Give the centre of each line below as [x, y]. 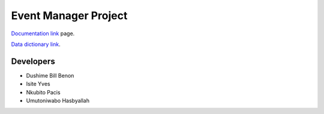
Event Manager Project [69, 16]
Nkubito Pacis [43, 92]
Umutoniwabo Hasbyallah [58, 101]
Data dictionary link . [36, 44]
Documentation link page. [43, 33]
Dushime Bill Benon [50, 75]
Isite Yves [38, 84]
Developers [33, 61]
